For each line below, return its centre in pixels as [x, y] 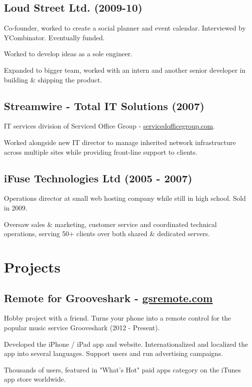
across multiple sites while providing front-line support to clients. [101, 152]
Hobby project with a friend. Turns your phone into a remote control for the [118, 318]
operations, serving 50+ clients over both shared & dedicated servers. [107, 234]
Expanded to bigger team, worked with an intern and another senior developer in [125, 70]
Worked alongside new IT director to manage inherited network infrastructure [120, 142]
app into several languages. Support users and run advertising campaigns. [114, 353]
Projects [32, 266]
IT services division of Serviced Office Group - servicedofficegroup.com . [109, 126]
